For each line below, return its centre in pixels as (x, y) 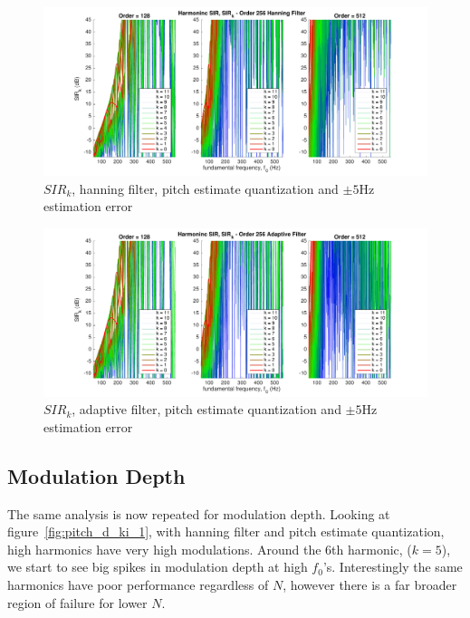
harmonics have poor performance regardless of (138, 584)
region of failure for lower (77, 602)
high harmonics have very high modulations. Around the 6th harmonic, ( (210, 549)
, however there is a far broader (370, 584)
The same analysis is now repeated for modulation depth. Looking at (199, 513)
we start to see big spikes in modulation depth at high (158, 567)
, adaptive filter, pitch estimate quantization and (206, 409)
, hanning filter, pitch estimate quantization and (205, 188)
